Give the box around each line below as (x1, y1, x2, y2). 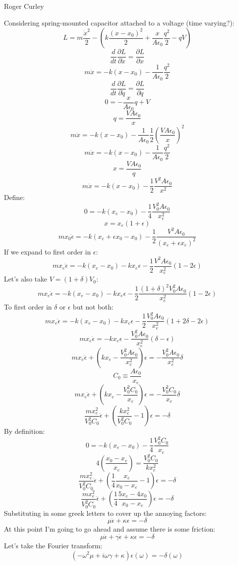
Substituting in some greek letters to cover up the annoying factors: (4, 508, 207, 518)
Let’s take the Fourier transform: (4, 540, 102, 550)
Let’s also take (4, 274, 48, 284)
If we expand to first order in (4, 246, 91, 256)
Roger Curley (4, 1, 44, 11)
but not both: (72, 301, 114, 311)
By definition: (4, 426, 45, 436)
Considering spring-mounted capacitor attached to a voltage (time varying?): (4, 17, 235, 28)
